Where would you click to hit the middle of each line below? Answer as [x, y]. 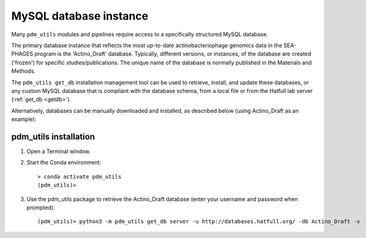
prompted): [41, 207]
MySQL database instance [80, 16]
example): [24, 119]
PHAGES [22, 54]
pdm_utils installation [53, 137]
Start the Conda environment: [64, 163]
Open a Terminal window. [59, 151]
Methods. [24, 71]
